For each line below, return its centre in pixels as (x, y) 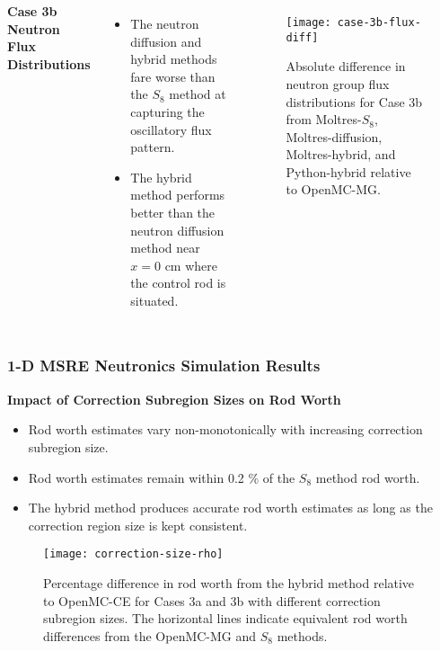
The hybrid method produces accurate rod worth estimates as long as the (230, 508)
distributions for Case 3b (354, 101)
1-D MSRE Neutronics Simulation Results (164, 366)
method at (198, 94)
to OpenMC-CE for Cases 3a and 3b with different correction (212, 600)
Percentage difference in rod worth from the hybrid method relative (229, 582)
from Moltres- (324, 119)
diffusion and (166, 41)
